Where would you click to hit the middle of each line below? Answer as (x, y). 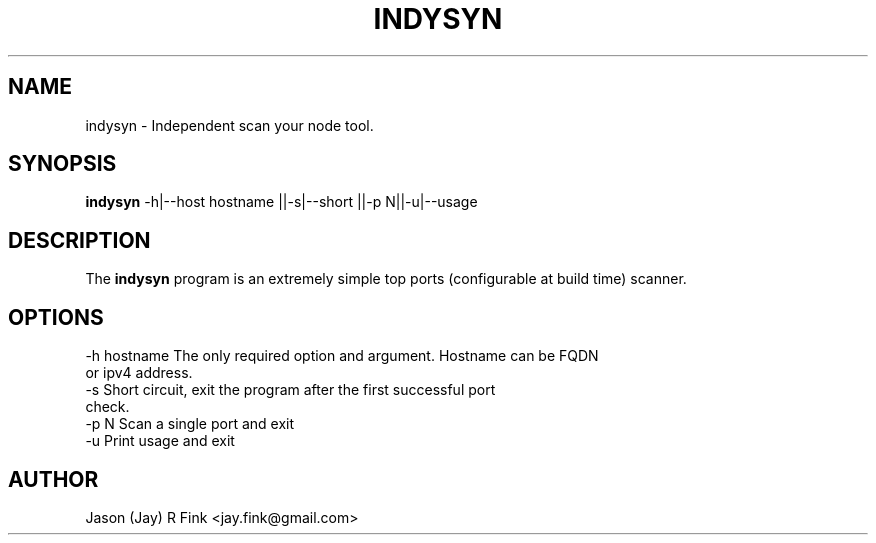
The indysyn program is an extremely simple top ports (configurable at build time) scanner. (386, 279)
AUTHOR (53, 479)
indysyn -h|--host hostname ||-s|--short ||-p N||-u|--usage (281, 202)
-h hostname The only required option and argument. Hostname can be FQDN (342, 356)
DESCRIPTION (79, 240)
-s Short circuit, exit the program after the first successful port (290, 390)
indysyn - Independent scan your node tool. (229, 125)
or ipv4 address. (139, 373)
